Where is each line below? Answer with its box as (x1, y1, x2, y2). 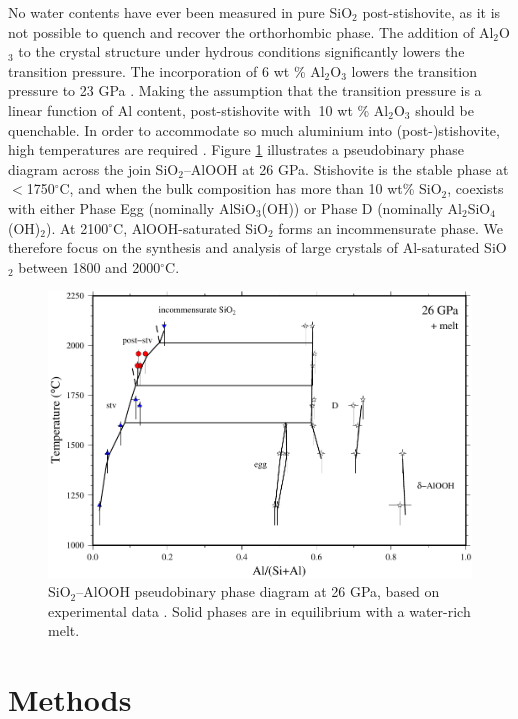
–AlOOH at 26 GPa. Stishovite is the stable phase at (183, 158, 509, 179)
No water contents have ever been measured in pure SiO (8, 2, 353, 22)
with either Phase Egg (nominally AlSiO (8, 197, 256, 218)
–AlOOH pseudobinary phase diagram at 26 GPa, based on (76, 581, 440, 602)
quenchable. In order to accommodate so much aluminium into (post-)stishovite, (8, 119, 500, 140)
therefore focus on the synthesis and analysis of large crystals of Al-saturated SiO (8, 237, 507, 258)
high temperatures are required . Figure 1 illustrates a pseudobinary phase (8, 139, 464, 160)
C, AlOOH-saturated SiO (113, 217, 268, 238)
